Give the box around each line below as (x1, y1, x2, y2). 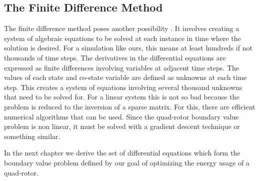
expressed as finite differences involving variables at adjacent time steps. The (4, 62, 239, 72)
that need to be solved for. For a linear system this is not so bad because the (4, 91, 239, 102)
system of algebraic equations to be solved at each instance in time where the (4, 32, 241, 43)
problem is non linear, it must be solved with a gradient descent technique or (4, 121, 240, 131)
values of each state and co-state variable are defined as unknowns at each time (4, 72, 247, 82)
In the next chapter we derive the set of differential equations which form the (4, 147, 240, 158)
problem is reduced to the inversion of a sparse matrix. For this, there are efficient (4, 101, 255, 111)
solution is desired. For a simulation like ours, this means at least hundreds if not (4, 42, 252, 53)
